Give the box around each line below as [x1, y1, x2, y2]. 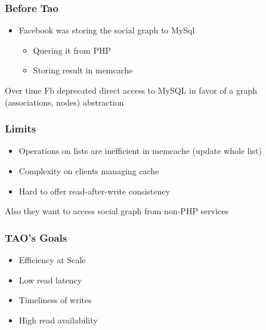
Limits [5, 121, 36, 136]
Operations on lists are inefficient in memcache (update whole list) [18, 144, 262, 157]
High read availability [18, 313, 98, 326]
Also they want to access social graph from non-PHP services [5, 205, 229, 217]
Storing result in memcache [33, 64, 133, 76]
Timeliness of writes [18, 294, 92, 306]
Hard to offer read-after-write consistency [18, 184, 170, 197]
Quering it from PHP [33, 44, 111, 56]
